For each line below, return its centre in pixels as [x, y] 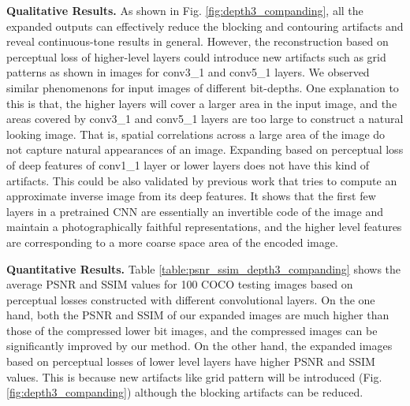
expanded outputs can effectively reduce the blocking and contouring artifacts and [205, 26]
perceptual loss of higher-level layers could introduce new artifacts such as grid [196, 56]
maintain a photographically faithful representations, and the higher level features [204, 227]
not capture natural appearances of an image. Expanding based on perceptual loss [205, 149]
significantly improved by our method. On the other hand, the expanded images [199, 346]
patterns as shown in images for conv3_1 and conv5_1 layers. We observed [188, 72]
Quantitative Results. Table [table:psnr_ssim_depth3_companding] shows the [204, 268]
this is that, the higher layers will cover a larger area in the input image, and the [202, 103]
